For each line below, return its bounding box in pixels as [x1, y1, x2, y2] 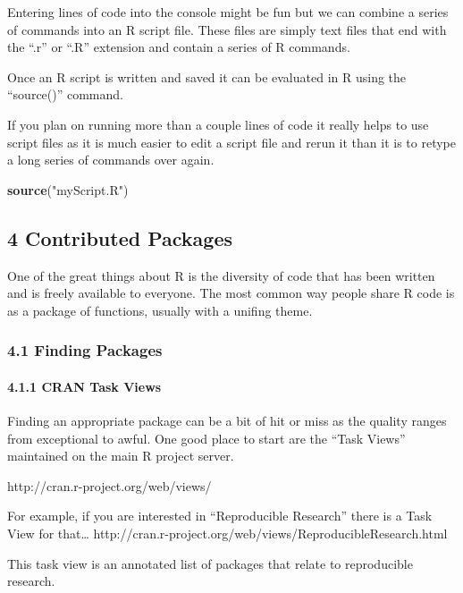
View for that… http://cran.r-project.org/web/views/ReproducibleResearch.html [7, 523, 448, 542]
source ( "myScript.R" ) [7, 180, 129, 199]
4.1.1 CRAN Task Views [7, 377, 162, 395]
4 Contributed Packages [7, 224, 232, 251]
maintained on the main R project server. [7, 446, 234, 465]
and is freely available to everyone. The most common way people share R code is [7, 284, 455, 302]
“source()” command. [7, 85, 123, 104]
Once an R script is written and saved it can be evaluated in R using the [7, 67, 407, 86]
